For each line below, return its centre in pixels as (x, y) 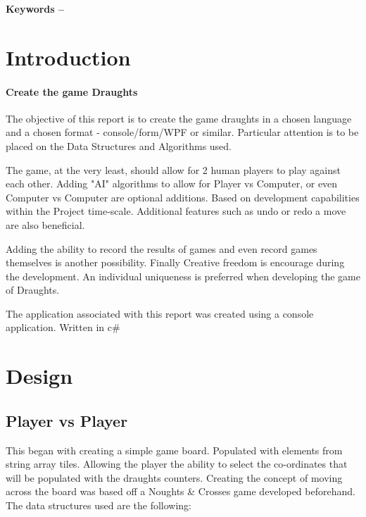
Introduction (68, 57)
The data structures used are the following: (99, 505)
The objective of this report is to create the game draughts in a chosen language (179, 118)
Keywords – (35, 8)
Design (39, 376)
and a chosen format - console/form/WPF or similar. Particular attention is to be (182, 132)
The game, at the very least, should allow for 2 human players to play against (173, 169)
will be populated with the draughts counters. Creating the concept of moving (174, 477)
